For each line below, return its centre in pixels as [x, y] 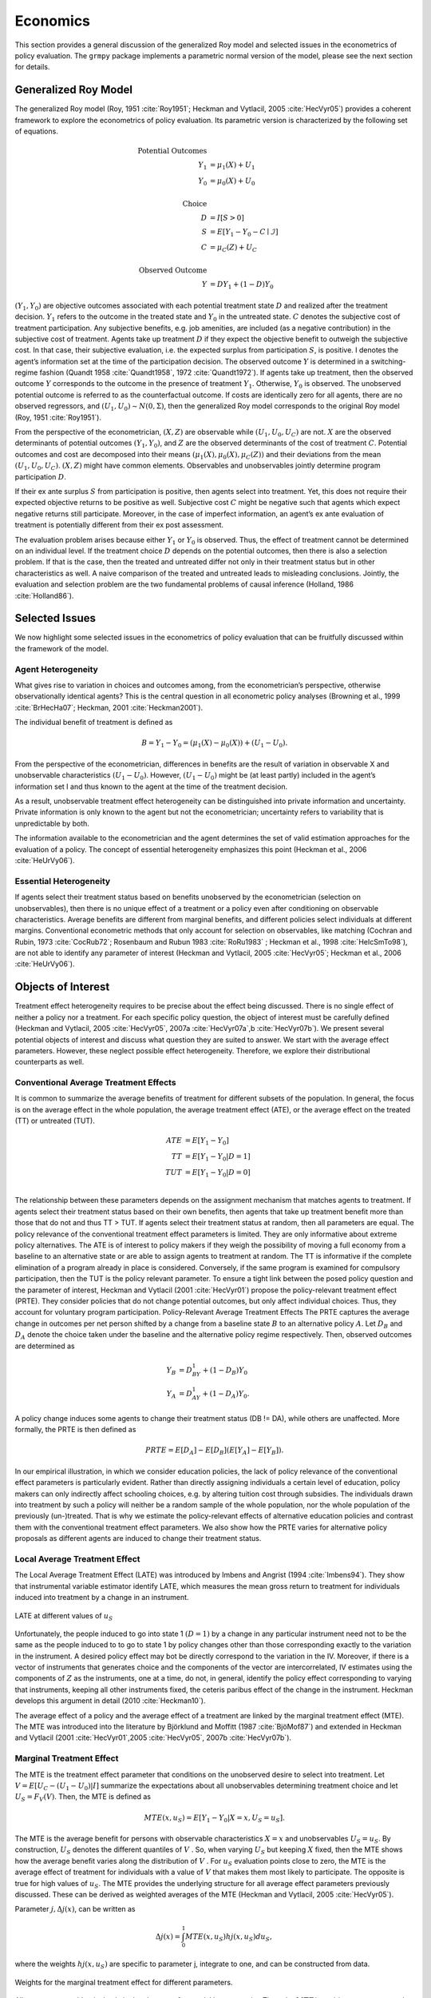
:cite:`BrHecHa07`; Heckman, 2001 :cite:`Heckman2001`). [109, 707]
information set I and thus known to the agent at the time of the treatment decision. [151, 786]
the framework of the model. [62, 648]
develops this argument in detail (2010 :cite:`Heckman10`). [110, 1701]
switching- [388, 361]
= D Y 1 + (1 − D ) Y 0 [242, 285]
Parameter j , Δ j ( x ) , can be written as [75, 1909]
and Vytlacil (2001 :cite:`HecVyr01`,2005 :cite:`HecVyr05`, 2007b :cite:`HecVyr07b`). [153, 1737]
